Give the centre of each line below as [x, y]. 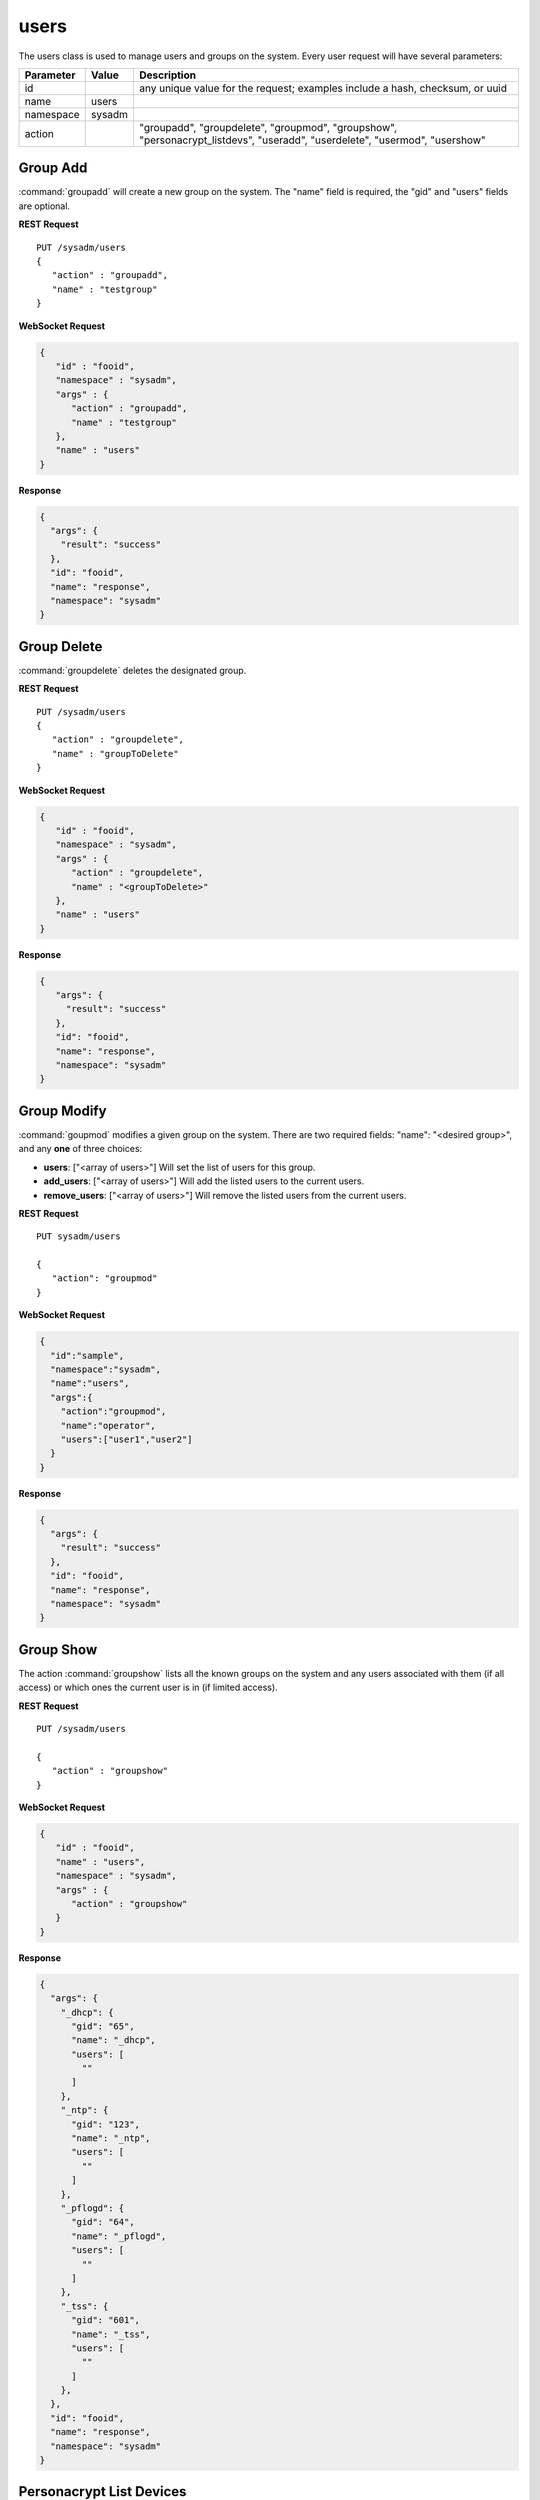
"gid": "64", [103, 2222]
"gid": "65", [103, 2026]
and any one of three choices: [80, 1149]
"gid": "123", [105, 2124]
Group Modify [62, 1110]
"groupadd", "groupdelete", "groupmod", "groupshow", [268, 127]
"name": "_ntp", [111, 2138]
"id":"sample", [87, 1355]
